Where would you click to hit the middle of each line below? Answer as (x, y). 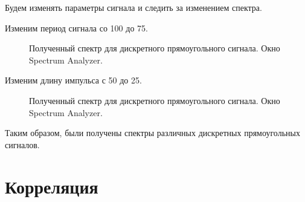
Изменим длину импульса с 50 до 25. (73, 80)
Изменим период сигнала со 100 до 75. (76, 28)
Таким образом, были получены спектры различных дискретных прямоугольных (152, 133)
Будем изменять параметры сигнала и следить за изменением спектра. (133, 7)
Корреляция (52, 186)
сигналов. (22, 144)
